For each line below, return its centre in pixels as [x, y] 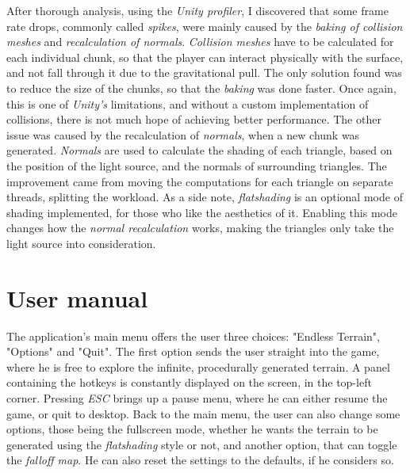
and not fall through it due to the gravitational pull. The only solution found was [204, 72]
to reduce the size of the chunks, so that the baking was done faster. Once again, [201, 88]
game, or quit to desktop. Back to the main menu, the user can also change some [203, 413]
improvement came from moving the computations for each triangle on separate [200, 181]
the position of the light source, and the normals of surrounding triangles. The [197, 165]
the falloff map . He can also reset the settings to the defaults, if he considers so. [200, 460]
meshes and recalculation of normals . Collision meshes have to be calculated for [200, 42]
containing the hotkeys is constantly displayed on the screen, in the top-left [189, 382]
